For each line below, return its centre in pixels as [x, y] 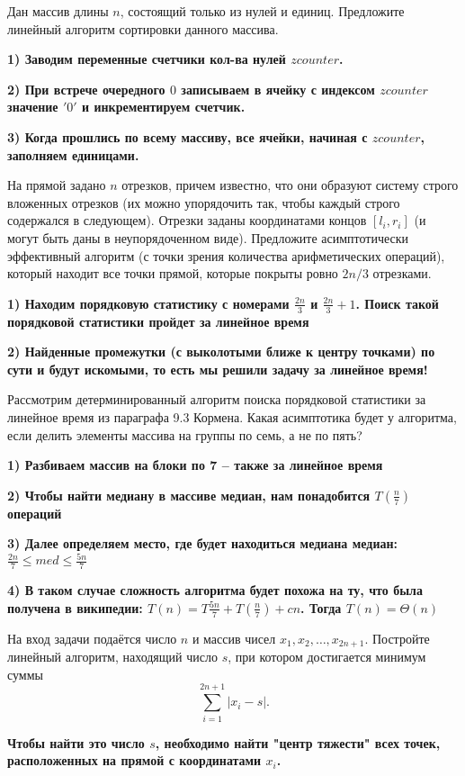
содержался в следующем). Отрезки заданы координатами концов [187, 220]
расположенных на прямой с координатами [134, 760]
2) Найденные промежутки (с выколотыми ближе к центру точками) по [221, 352]
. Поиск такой [397, 303]
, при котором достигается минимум [327, 657]
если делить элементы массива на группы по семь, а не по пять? [185, 434]
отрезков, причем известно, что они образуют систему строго [290, 185]
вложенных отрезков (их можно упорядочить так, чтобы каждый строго [204, 202]
